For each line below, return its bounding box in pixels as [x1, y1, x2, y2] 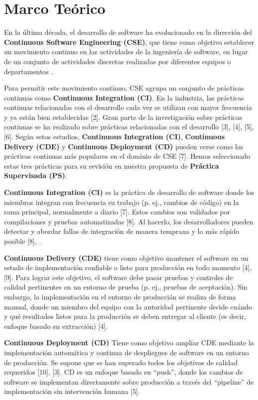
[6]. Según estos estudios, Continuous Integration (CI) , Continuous [4, 131, 225, 142]
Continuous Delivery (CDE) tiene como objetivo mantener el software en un [4, 252, 249, 263]
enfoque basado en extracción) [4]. [4, 320, 108, 331]
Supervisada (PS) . [4, 170, 67, 181]
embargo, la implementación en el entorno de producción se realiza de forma [4, 291, 236, 301]
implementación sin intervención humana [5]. [4, 386, 140, 397]
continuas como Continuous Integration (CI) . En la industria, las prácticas [4, 92, 244, 102]
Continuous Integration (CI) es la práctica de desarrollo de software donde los [4, 187, 255, 198]
